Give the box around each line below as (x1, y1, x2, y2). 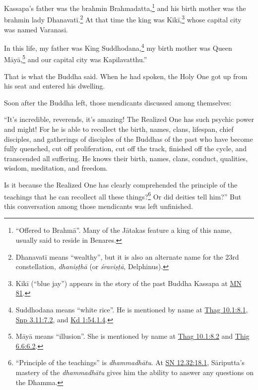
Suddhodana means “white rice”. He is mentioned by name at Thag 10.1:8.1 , (15, 304, 248, 314)
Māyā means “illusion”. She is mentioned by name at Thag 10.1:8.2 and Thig (15, 331, 250, 341)
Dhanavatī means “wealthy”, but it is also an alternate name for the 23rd (15, 251, 239, 262)
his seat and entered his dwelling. (4, 81, 105, 91)
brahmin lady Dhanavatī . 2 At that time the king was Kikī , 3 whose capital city (4, 13, 242, 24)
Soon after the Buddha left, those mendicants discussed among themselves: (4, 97, 232, 107)
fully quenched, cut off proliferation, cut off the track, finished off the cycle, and (4, 143, 247, 154)
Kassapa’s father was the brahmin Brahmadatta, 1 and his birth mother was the (4, 1, 246, 13)
